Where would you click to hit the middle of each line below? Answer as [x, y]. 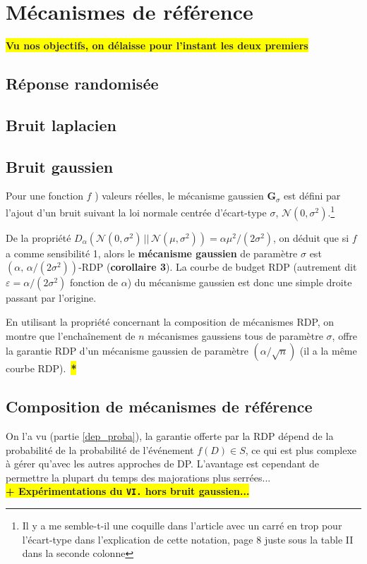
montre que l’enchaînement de [71, 335]
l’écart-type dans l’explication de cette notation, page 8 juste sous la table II [188, 539]
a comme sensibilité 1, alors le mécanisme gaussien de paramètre [152, 253]
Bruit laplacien [61, 124]
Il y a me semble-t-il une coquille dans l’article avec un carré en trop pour [182, 525]
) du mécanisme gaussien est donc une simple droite [240, 282]
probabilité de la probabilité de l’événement [100, 449]
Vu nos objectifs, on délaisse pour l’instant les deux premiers [157, 45]
